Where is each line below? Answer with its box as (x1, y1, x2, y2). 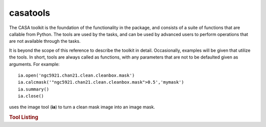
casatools (9, 7, 50, 18)
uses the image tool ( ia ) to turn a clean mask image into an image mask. (9, 104, 155, 110)
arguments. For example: (9, 61, 60, 67)
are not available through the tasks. (9, 38, 81, 44)
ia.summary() (18, 86, 49, 92)
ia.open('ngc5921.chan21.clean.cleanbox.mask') (18, 72, 135, 78)
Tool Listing (9, 114, 39, 121)
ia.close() (18, 94, 44, 99)
